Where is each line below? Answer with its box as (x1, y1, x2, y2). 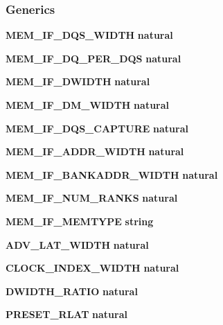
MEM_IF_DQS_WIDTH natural (6, 28, 173, 42)
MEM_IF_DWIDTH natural (6, 74, 150, 89)
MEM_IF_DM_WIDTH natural (6, 98, 170, 112)
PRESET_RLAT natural (6, 307, 127, 322)
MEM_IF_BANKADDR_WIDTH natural (6, 167, 218, 182)
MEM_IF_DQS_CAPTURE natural (6, 121, 188, 135)
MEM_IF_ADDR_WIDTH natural (6, 144, 184, 159)
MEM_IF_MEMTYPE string (6, 213, 154, 228)
